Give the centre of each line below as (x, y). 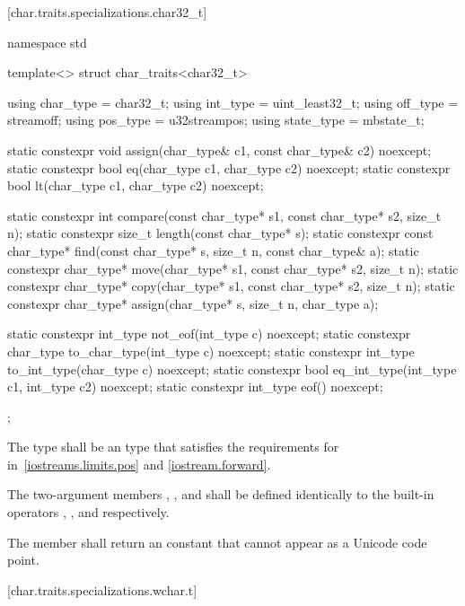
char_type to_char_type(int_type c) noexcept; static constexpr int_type (211, 351)
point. (23, 560)
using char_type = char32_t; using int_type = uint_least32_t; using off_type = (233, 102)
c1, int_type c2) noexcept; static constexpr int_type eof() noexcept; (195, 386)
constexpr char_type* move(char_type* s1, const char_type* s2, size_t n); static (233, 268)
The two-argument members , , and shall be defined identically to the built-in (221, 494)
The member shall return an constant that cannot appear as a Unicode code (217, 542)
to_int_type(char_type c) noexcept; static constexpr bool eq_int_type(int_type (232, 369)
